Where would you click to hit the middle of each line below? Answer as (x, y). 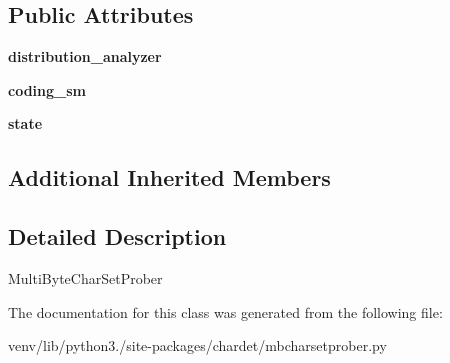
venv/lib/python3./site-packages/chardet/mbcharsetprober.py (197, 345)
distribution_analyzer (85, 56)
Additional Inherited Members (169, 177)
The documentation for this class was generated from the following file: (225, 311)
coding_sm (47, 89)
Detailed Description (117, 236)
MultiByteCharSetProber (85, 277)
